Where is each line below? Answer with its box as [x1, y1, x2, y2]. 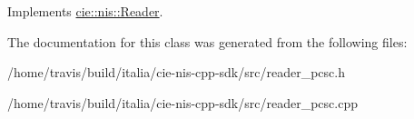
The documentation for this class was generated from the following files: [7, 32, 408, 51]
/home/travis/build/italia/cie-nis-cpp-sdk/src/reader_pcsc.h [7, 63, 345, 82]
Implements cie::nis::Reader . [7, 2, 163, 20]
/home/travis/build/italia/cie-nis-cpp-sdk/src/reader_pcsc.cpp [7, 93, 358, 112]
